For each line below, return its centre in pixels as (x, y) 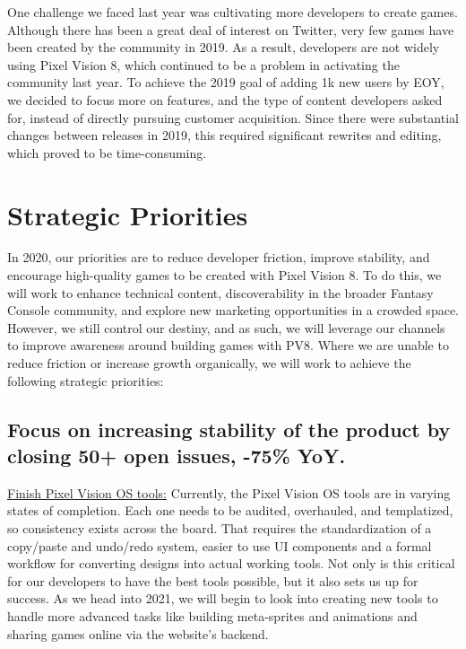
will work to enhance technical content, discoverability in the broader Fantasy (220, 292)
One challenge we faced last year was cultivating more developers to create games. (233, 12)
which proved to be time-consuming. (107, 152)
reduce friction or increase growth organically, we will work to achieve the (209, 363)
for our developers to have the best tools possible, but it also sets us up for (213, 580)
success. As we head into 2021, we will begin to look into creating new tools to (223, 598)
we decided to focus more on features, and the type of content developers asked (225, 99)
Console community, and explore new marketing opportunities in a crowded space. (233, 310)
